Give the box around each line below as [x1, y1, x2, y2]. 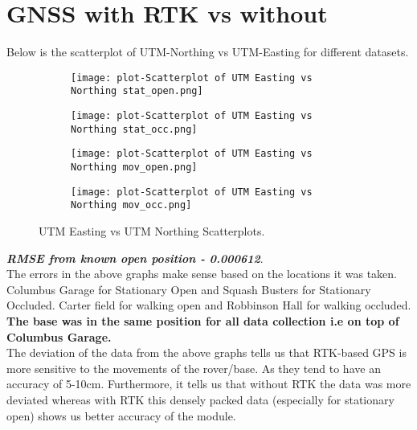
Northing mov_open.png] [71, 162, 198, 173]
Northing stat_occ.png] [71, 123, 198, 135]
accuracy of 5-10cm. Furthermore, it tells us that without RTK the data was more [6, 375, 411, 392]
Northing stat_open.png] [71, 85, 203, 97]
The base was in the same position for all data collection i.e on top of [6, 312, 399, 329]
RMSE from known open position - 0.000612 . [6, 249, 264, 266]
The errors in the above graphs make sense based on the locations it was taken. [6, 265, 397, 282]
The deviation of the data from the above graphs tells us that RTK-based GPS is [6, 344, 407, 361]
